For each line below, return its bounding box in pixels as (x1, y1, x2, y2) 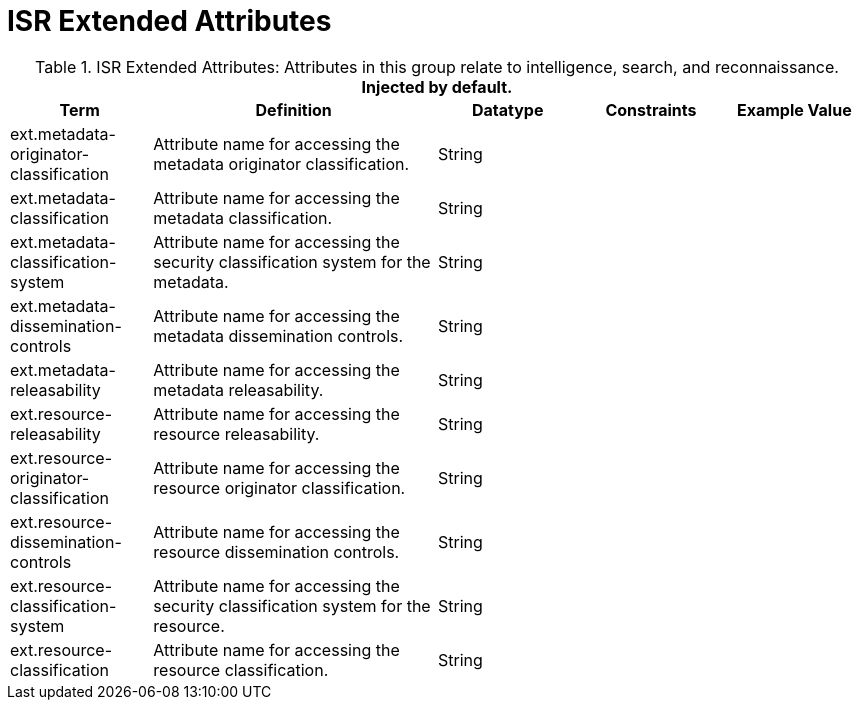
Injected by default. (361, 76, 513, 97)
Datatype (471, 99, 544, 120)
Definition (255, 99, 332, 120)
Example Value (736, 99, 852, 120)
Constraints (605, 99, 697, 120)
